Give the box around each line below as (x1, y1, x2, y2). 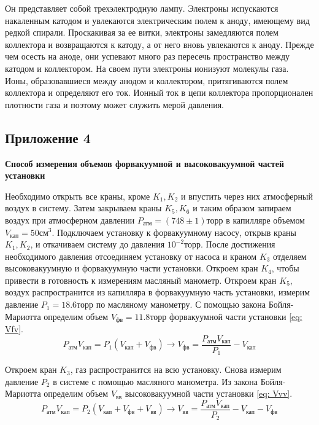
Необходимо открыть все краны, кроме (5, 189, 150, 202)
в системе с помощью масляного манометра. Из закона (53, 375, 258, 388)
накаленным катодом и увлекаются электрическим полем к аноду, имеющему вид (5, 14, 310, 26)
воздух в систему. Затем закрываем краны (5, 201, 162, 214)
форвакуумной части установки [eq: (169, 310, 302, 322)
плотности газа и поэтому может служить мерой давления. (5, 98, 224, 111)
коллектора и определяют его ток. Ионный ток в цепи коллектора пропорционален (5, 86, 313, 99)
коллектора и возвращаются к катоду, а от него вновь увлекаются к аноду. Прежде (5, 37, 314, 50)
